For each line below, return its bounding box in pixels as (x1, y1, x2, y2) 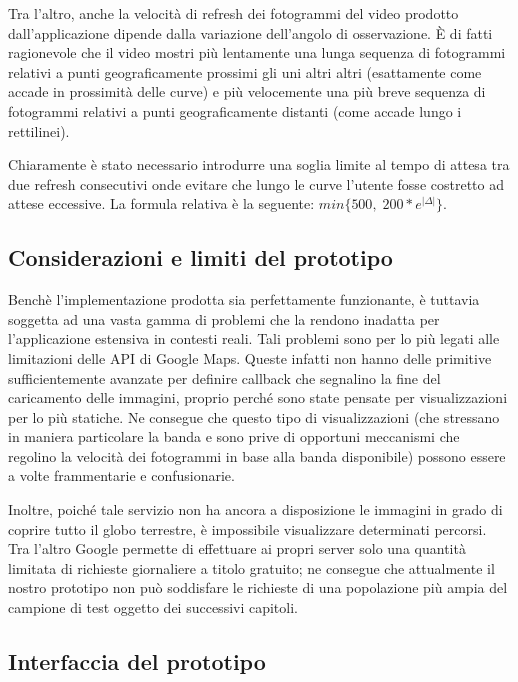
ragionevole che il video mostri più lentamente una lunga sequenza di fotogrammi (8, 42, 506, 63)
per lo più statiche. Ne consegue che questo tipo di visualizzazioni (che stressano (8, 406, 500, 427)
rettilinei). (8, 120, 70, 141)
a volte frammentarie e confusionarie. (8, 465, 235, 486)
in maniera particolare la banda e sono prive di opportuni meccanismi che (8, 426, 460, 447)
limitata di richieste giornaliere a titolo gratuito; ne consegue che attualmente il (8, 557, 495, 578)
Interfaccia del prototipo (8, 646, 266, 677)
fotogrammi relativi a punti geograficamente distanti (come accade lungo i (8, 100, 462, 121)
